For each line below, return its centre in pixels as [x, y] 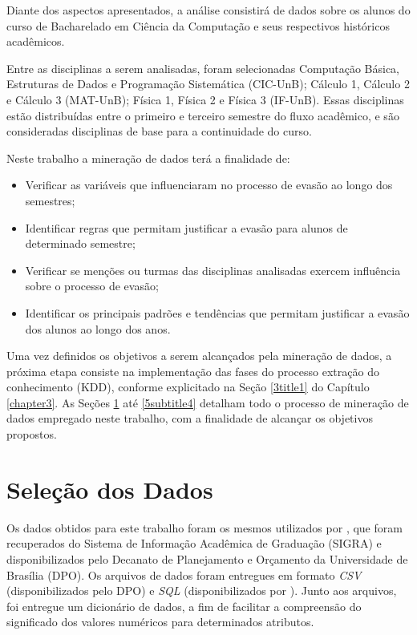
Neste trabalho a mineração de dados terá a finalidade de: [148, 158]
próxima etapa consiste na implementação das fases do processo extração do [193, 371]
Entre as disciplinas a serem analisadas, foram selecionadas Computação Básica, [203, 68]
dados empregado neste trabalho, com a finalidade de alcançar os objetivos [190, 418]
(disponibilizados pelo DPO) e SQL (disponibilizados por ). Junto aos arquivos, [202, 591]
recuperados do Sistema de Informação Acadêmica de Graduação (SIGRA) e [194, 543]
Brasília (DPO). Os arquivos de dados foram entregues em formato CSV [184, 574]
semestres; [50, 200]
